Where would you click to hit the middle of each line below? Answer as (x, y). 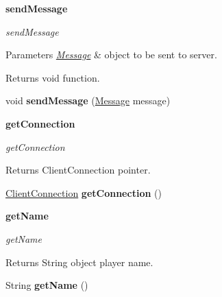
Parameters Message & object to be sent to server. (111, 55)
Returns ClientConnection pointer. (78, 170)
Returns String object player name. (79, 262)
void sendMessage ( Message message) (88, 100)
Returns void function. (53, 77)
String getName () (47, 285)
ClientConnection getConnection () (84, 192)
